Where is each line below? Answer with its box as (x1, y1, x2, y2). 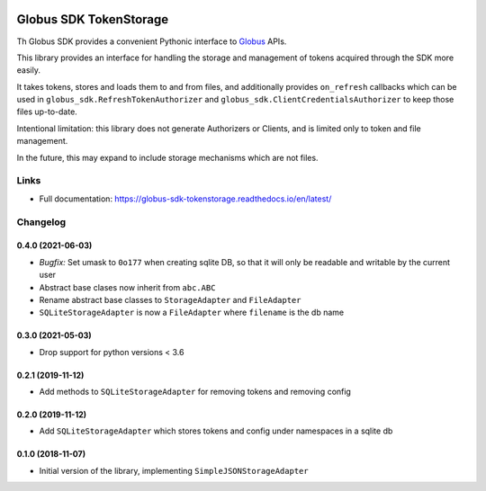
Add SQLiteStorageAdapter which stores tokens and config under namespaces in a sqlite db (39, 425, 393, 436)
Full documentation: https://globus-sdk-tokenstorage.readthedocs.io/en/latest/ (39, 193, 332, 204)
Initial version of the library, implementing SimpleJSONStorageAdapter (39, 465, 310, 476)
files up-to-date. (16, 106, 78, 117)
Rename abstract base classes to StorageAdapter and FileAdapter (39, 294, 301, 305)
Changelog (16, 216, 67, 228)
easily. (16, 65, 40, 76)
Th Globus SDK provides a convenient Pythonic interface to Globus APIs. (16, 36, 287, 47)
